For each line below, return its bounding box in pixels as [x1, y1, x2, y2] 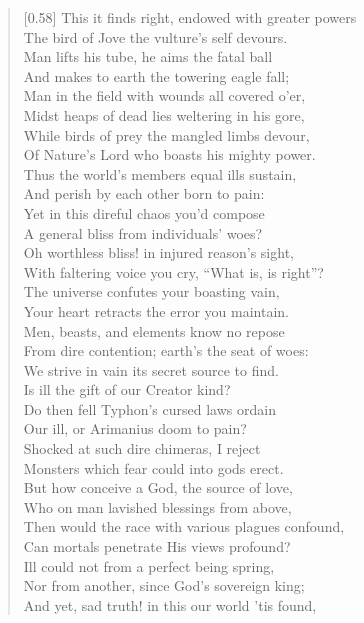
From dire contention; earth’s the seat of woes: [23, 340, 309, 361]
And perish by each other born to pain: [23, 183, 265, 204]
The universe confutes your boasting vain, [23, 281, 280, 302]
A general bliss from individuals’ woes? [23, 222, 263, 243]
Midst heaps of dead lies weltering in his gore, [23, 104, 305, 125]
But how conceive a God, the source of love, [23, 477, 293, 498]
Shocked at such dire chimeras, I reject [23, 438, 261, 459]
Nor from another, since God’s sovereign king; [23, 575, 305, 596]
